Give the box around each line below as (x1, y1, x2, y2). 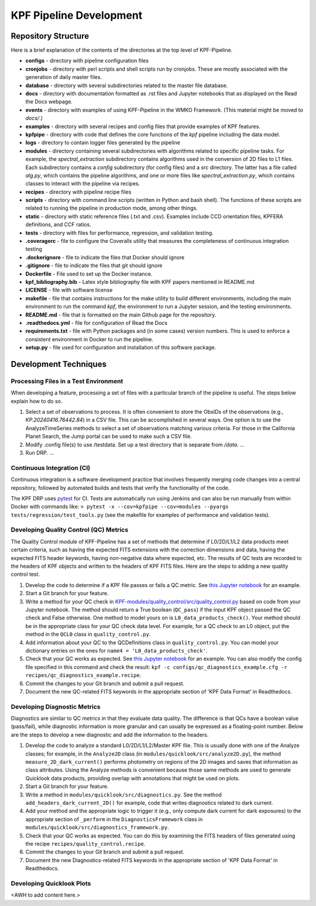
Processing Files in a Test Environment (11, 377, 123, 385)
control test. (11, 571, 40, 578)
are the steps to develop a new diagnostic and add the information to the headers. (11, 731, 209, 738)
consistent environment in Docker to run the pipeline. (25, 335, 153, 342)
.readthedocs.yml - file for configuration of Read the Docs (25, 319, 168, 326)
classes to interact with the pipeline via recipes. (25, 180, 140, 187)
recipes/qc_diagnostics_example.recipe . (25, 672, 142, 679)
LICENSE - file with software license (25, 287, 113, 294)
